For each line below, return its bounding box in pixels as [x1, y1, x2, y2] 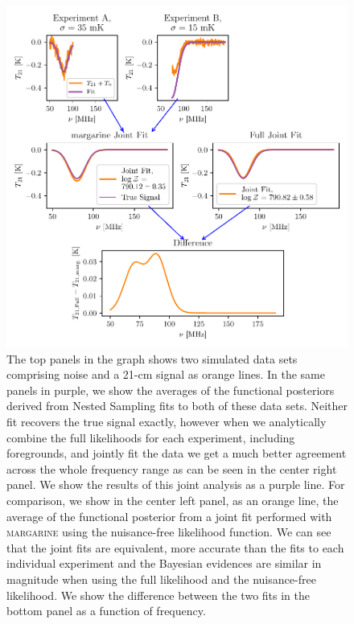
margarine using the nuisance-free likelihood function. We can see [6, 523, 331, 540]
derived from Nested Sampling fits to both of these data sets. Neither [6, 397, 348, 414]
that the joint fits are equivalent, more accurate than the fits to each [6, 539, 344, 556]
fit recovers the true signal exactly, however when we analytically [6, 413, 327, 429]
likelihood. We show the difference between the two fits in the [6, 586, 310, 603]
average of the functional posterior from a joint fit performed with [6, 507, 332, 524]
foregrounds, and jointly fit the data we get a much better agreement [6, 445, 347, 462]
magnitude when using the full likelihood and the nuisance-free [6, 570, 316, 587]
